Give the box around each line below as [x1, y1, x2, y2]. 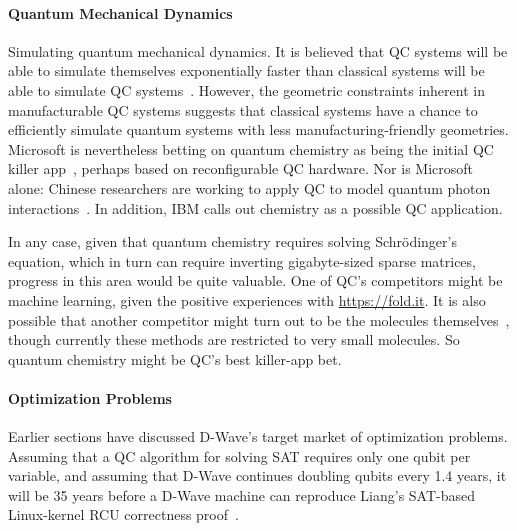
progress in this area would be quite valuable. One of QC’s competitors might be [8, 270, 503, 291]
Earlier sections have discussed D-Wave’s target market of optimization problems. [8, 426, 508, 447]
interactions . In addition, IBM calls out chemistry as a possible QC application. [8, 197, 503, 218]
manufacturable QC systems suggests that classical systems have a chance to [8, 99, 478, 120]
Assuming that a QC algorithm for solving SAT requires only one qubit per [8, 445, 471, 466]
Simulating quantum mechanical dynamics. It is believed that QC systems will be [8, 40, 508, 61]
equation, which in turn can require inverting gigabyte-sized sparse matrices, [8, 250, 476, 271]
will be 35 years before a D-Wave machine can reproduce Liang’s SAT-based [8, 484, 476, 505]
